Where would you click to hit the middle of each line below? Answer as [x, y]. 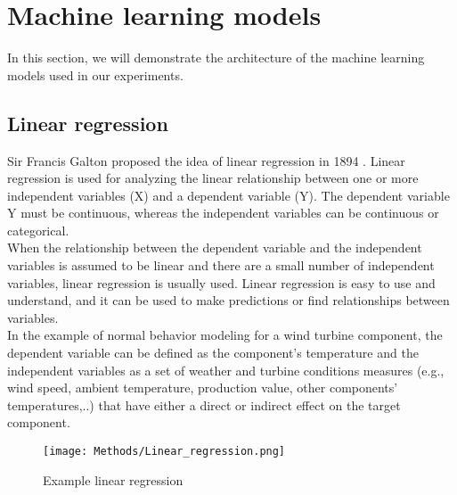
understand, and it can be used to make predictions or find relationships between [228, 300]
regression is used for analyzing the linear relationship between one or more [213, 178]
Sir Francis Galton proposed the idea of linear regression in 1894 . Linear [206, 160]
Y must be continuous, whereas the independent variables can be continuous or [223, 213]
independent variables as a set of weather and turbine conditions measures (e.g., [226, 370]
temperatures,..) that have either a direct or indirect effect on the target [204, 404]
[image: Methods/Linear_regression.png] [164, 452]
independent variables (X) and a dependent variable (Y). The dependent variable [228, 195]
